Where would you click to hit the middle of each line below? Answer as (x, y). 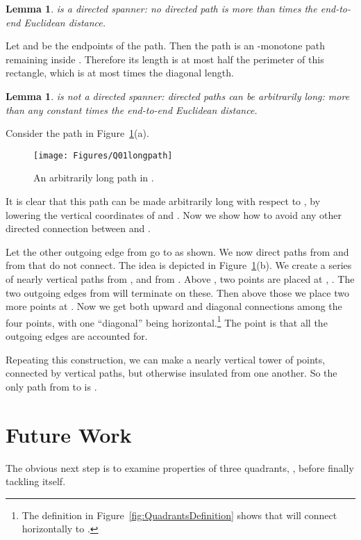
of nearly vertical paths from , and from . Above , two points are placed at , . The (180, 278)
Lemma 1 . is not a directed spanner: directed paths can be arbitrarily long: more (178, 96)
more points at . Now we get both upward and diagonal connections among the (174, 306)
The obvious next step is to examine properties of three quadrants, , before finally (180, 467)
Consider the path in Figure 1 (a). (77, 133)
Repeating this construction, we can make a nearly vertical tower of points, (166, 359)
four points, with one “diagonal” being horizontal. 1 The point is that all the (167, 321)
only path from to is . (51, 386)
